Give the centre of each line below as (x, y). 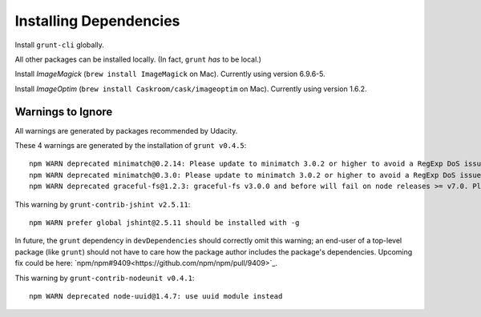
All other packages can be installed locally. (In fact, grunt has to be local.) (138, 59)
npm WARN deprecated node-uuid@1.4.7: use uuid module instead (156, 296)
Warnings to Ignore (64, 112)
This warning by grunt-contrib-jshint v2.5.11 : (103, 204)
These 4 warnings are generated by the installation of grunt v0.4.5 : (131, 146)
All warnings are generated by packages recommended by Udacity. (126, 130)
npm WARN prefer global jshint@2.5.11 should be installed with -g (164, 223)
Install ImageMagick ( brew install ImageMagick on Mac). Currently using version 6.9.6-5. (170, 74)
